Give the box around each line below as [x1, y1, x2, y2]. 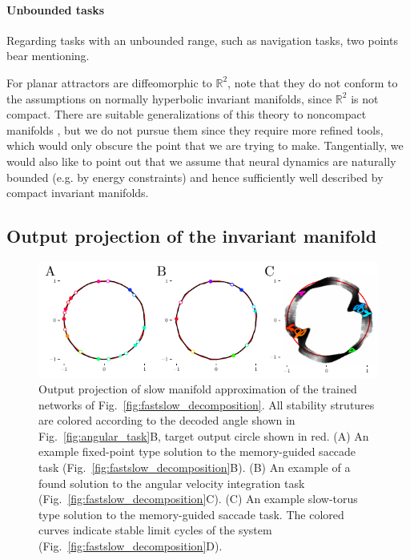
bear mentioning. [6, 47, 90, 64]
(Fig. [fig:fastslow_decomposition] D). [38, 538, 223, 554]
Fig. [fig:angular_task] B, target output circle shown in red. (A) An [38, 427, 369, 444]
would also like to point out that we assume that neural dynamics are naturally [6, 152, 396, 169]
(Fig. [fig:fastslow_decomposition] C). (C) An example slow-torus [38, 490, 358, 507]
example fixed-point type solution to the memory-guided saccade [38, 443, 356, 460]
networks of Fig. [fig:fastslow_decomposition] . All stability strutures [38, 396, 375, 413]
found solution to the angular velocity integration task [38, 474, 305, 491]
